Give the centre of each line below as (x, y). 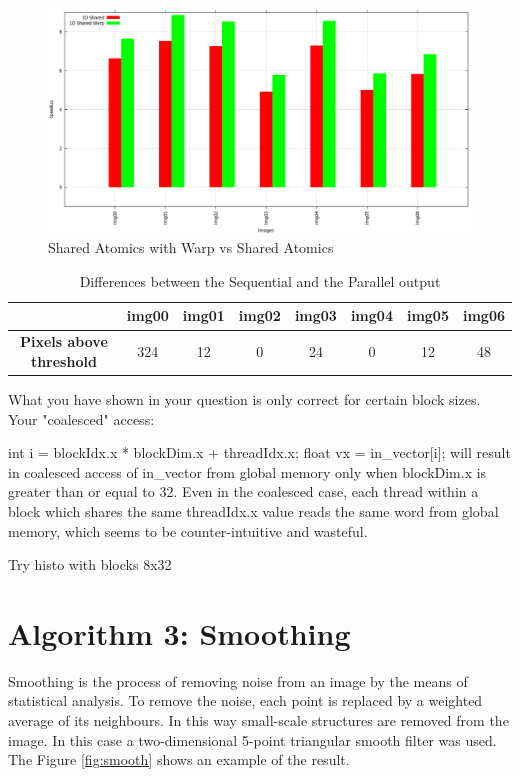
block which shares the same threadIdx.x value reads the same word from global (253, 510)
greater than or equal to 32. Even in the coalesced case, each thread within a (243, 491)
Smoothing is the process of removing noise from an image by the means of (238, 680)
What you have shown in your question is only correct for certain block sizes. (244, 398)
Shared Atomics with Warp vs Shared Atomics (191, 247)
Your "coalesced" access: (81, 418)
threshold (63, 360)
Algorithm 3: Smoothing (179, 632)
